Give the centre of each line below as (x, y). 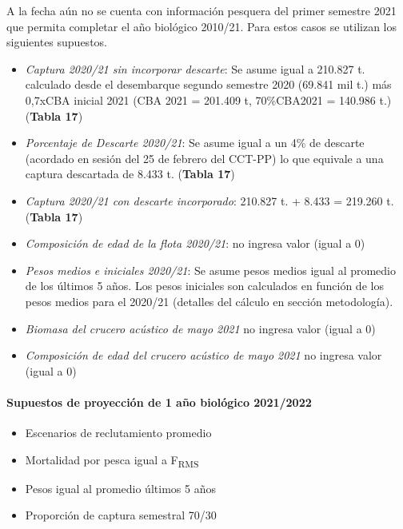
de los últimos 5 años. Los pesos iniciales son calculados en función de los (204, 286)
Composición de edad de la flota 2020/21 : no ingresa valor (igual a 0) (195, 243)
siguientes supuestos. (57, 42)
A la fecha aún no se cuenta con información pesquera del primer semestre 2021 (201, 10)
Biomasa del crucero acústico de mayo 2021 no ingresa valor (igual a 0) (200, 328)
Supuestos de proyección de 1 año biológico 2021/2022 (159, 402)
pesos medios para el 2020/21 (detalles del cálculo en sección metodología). (209, 301)
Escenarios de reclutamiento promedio (118, 433)
